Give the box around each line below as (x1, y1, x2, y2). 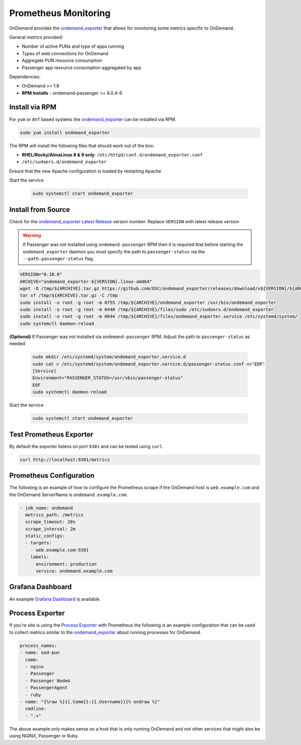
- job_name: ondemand (20, 505, 73, 511)
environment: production (36, 561, 97, 567)
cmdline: (25, 706, 47, 712)
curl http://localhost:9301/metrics (20, 457, 110, 463)
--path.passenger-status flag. (23, 256, 94, 262)
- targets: (25, 540, 52, 546)
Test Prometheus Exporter (9, 430, 94, 438)
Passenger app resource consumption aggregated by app (22, 64, 141, 70)
